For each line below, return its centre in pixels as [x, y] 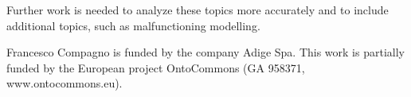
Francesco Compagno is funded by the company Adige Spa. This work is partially [205, 52]
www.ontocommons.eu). [65, 83]
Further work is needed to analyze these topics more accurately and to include [198, 10]
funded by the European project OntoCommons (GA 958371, [156, 67]
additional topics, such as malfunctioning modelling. [133, 25]
